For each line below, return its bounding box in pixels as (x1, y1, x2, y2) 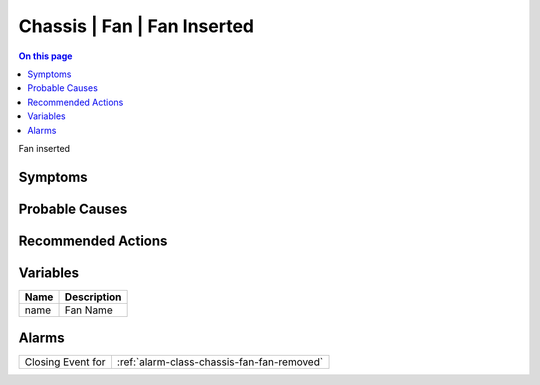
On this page (18, 50, 73, 62)
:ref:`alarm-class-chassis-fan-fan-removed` (116, 355, 324, 369)
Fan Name (64, 303, 114, 317)
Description (64, 290, 122, 304)
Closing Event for (24, 355, 106, 369)
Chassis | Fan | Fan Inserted (18, 15, 255, 37)
